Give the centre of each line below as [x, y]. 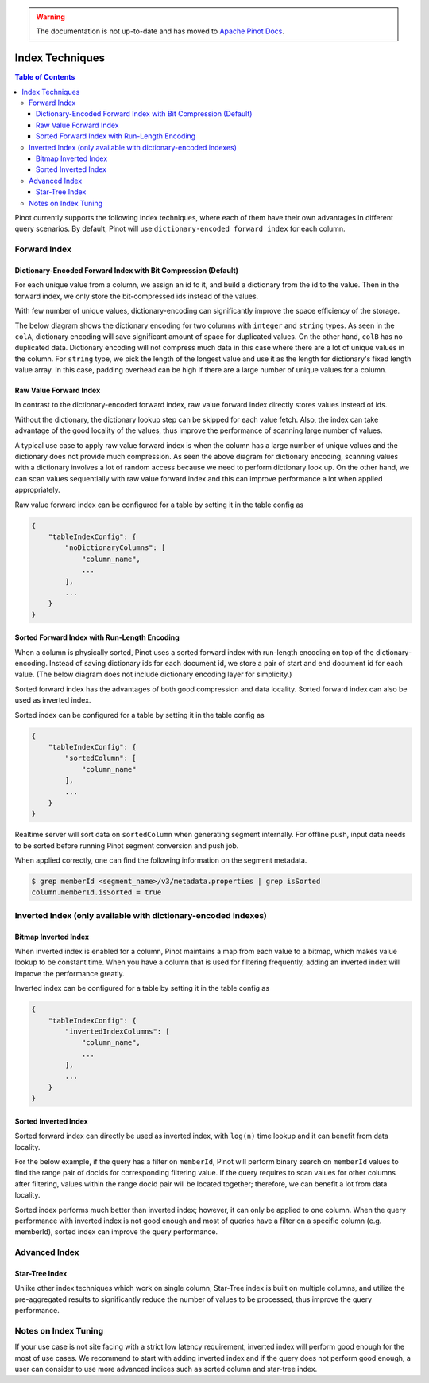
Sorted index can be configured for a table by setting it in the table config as [140, 715]
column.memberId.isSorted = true [97, 892]
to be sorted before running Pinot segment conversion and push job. [127, 845]
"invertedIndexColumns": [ [117, 1031]
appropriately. [38, 490]
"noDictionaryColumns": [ [115, 548]
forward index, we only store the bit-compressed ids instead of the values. [137, 296]
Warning [50, 17]
